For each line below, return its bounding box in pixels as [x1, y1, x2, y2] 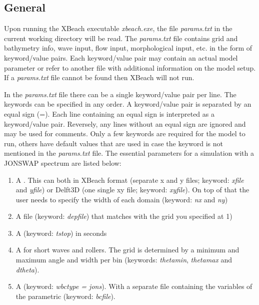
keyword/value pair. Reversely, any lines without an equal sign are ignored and [4, 118, 246, 129]
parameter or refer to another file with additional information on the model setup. [4, 62, 256, 73]
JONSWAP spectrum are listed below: [4, 157, 121, 168]
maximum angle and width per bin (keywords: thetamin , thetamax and [15, 254, 232, 265]
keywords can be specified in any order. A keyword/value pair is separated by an [4, 99, 251, 109]
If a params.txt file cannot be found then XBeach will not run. [4, 72, 194, 83]
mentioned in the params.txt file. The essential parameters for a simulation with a [4, 148, 254, 158]
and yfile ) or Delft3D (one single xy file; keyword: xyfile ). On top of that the [15, 184, 249, 195]
